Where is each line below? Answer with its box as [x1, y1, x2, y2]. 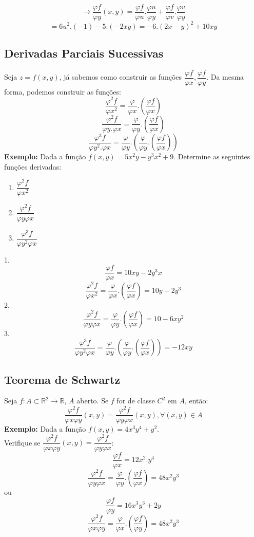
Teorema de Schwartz [4, 371, 121, 387]
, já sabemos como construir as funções [59, 71, 182, 82]
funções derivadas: [4, 161, 62, 172]
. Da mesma [206, 71, 244, 82]
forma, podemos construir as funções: [4, 86, 121, 97]
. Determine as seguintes [173, 151, 250, 162]
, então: [184, 395, 208, 406]
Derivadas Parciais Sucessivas [4, 45, 164, 61]
